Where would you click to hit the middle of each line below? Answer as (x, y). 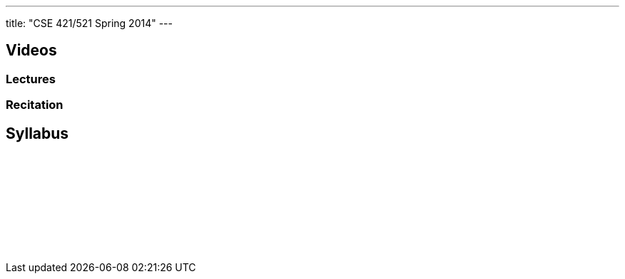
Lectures (31, 79)
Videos (31, 51)
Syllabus (37, 133)
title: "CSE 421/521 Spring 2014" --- (89, 23)
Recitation (35, 105)
